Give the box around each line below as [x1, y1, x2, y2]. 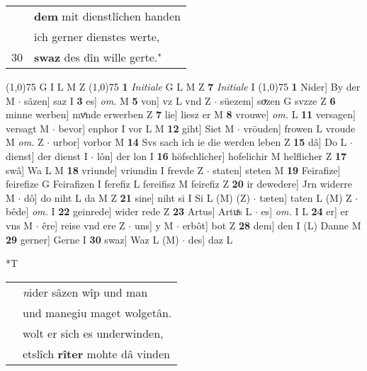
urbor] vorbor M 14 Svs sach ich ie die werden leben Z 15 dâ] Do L [52, 135, 347, 149]
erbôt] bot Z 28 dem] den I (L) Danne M [182, 217, 361, 232]
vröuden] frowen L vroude [243, 120, 356, 135]
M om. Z [6, 135, 44, 149]
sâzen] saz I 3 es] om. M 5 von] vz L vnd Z [24, 93, 211, 108]
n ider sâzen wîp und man [23, 283, 148, 300]
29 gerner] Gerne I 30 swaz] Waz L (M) [6, 232, 179, 246]
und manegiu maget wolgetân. [23, 304, 172, 321]
